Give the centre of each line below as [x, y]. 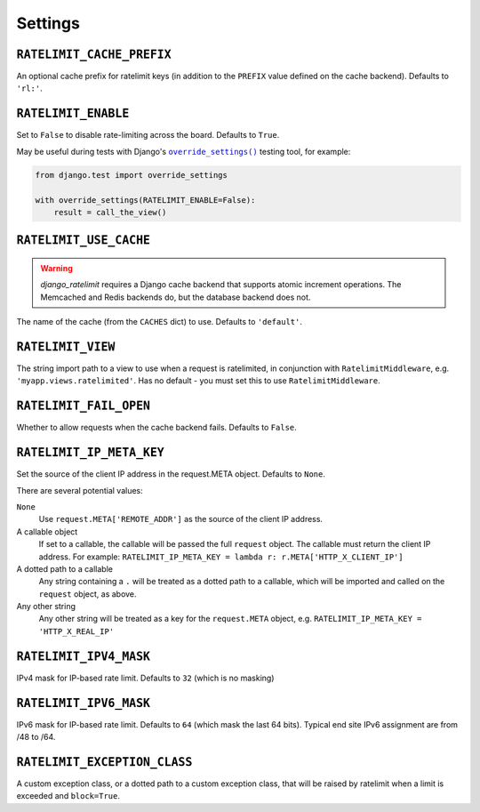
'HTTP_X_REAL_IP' [76, 631]
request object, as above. [88, 594]
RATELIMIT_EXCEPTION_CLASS [104, 762]
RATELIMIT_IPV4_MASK [84, 656]
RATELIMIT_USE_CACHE [84, 241]
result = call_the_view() [110, 212]
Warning [56, 268]
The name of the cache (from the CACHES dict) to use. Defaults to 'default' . [159, 322]
